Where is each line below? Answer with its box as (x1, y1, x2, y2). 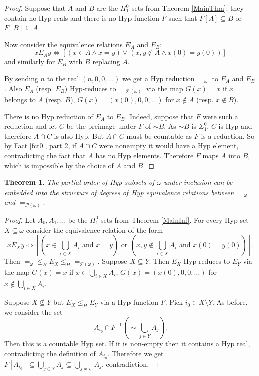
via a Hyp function (100, 297, 159, 307)
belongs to (4, 94, 36, 105)
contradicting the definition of (4, 348, 96, 358)
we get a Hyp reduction (122, 73, 195, 83)
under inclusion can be (163, 177, 233, 187)
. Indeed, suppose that (125, 111, 194, 121)
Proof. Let (4, 214, 35, 225)
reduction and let (4, 121, 57, 131)
